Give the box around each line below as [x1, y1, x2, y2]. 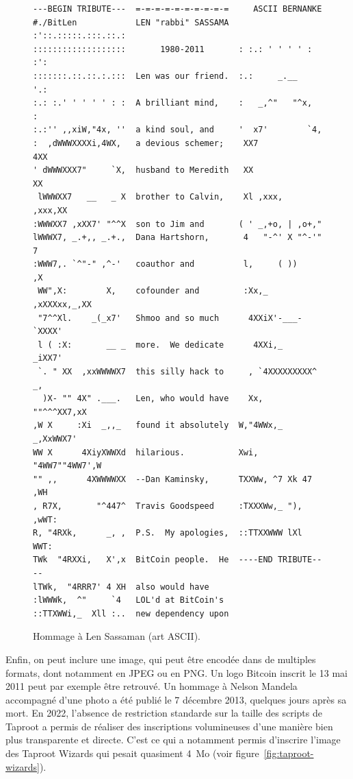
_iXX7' [33, 353, 62, 363]
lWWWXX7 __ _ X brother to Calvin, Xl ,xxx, [38, 192, 283, 202]
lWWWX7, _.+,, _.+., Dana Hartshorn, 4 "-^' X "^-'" [33, 232, 322, 243]
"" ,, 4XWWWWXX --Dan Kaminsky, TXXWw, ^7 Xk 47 [33, 474, 313, 484]
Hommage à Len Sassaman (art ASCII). [33, 629, 200, 643]
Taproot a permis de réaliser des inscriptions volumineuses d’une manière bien [5, 719, 333, 733]
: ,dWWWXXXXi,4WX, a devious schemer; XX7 [33, 138, 259, 148]
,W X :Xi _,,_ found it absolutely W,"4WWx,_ [33, 420, 283, 431]
